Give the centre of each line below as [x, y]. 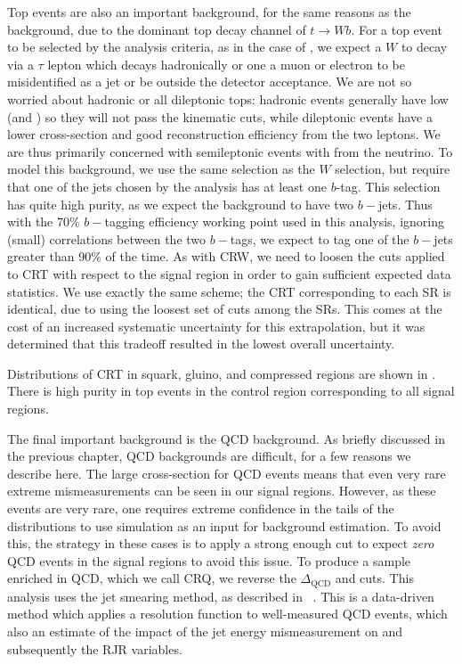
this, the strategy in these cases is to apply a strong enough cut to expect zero [221, 543]
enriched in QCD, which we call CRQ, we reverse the [152, 578]
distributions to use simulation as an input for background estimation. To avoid [224, 525]
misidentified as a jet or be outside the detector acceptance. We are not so [210, 82]
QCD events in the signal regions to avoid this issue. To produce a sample [209, 560]
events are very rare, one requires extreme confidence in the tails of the [201, 508]
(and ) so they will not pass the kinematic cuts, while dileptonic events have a [220, 116]
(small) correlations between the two [107, 238]
